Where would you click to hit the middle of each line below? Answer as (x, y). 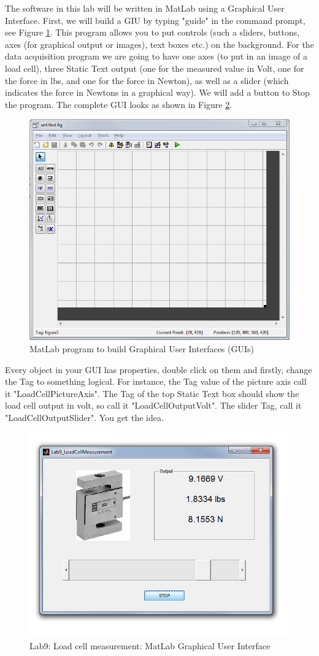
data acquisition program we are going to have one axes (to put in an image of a (156, 56)
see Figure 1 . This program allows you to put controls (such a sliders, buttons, (152, 32)
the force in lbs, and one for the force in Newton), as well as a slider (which (147, 80)
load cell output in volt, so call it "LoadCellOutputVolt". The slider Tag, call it (153, 405)
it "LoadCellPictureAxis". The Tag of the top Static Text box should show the (152, 393)
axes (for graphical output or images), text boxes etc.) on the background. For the (159, 44)
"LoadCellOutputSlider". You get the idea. (84, 418)
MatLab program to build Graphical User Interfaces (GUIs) (142, 349)
